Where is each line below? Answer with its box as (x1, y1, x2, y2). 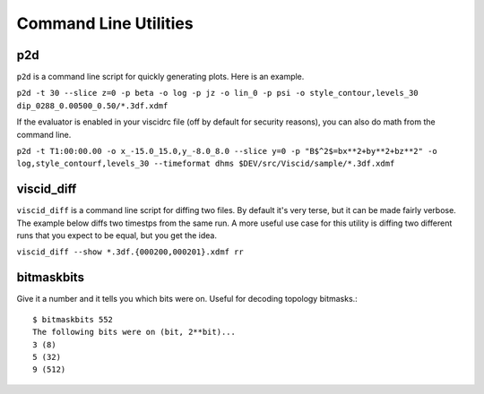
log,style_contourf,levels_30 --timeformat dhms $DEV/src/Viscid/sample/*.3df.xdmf (16, 158, 395, 169)
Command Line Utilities (16, 13, 194, 33)
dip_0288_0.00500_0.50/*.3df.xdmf (16, 100, 169, 111)
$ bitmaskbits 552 (32, 314, 114, 324)
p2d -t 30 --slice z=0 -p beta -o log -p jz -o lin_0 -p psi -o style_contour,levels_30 (16, 88, 419, 98)
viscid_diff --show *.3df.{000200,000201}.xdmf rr (16, 247, 244, 257)
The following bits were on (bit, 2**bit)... (32, 327, 237, 338)
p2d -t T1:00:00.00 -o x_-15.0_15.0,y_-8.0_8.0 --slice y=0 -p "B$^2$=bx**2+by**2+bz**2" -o (16, 146, 438, 157)
